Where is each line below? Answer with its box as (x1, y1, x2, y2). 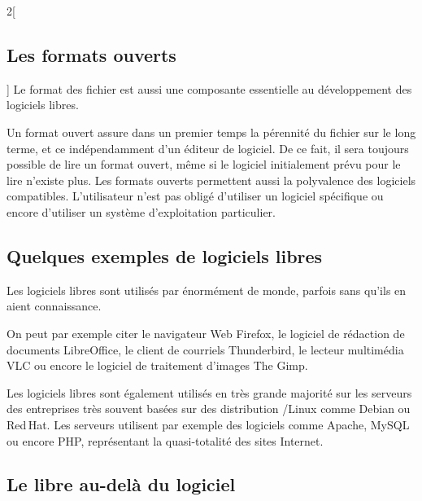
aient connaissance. (7, 297, 102, 314)
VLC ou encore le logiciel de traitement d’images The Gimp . (7, 357, 308, 374)
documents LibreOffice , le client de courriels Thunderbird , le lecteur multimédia (7, 341, 404, 358)
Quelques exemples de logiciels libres (7, 243, 323, 268)
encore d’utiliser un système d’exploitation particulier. (7, 203, 276, 220)
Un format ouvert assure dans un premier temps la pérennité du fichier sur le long (7, 123, 416, 140)
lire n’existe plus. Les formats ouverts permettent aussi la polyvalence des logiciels (7, 171, 416, 188)
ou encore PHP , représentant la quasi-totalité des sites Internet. (7, 432, 324, 449)
